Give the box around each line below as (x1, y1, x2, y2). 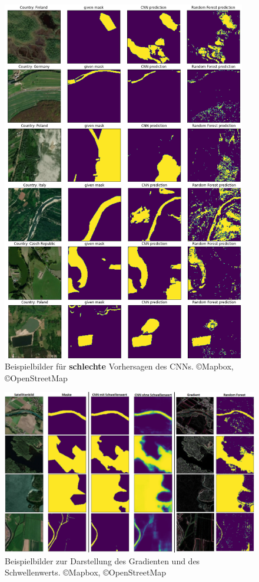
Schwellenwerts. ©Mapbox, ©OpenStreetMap (5, 566, 167, 578)
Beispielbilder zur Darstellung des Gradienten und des (5, 554, 200, 567)
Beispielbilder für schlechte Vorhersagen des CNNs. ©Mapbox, (5, 360, 234, 372)
